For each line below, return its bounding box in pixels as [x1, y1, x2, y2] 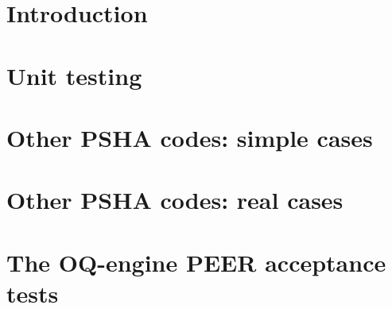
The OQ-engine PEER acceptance [6, 245, 386, 278]
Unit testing [6, 59, 142, 91]
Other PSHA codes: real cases [6, 183, 343, 216]
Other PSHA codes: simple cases [6, 121, 373, 153]
